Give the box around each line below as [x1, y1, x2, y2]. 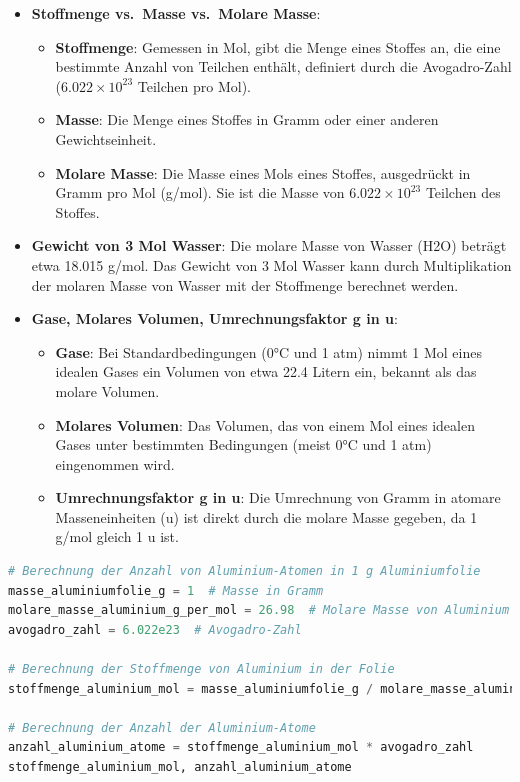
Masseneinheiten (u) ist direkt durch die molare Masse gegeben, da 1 [55, 506, 478, 527]
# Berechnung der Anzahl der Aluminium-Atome [8, 720, 316, 735]
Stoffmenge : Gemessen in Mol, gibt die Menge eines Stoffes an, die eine [55, 36, 501, 57]
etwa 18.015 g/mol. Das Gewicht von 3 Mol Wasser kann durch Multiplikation [31, 254, 512, 275]
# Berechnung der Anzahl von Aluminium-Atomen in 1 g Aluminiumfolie [8, 564, 481, 579]
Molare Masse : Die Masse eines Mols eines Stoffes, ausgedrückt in [55, 162, 471, 183]
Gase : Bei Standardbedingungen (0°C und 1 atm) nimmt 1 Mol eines [55, 341, 482, 362]
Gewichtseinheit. [55, 128, 157, 149]
